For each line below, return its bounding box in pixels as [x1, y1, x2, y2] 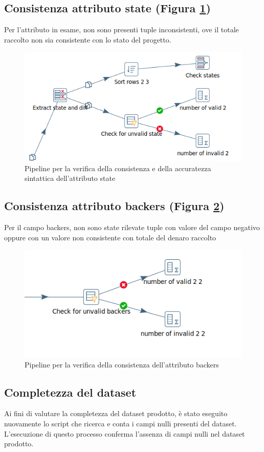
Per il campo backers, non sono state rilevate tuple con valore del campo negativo [4, 222, 260, 233]
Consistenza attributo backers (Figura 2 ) [4, 198, 225, 214]
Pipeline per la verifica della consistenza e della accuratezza [25, 162, 211, 173]
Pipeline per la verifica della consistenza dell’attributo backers [25, 359, 219, 369]
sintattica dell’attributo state [25, 173, 116, 183]
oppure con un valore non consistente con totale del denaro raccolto [4, 232, 216, 242]
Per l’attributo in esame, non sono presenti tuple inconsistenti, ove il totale [4, 24, 239, 35]
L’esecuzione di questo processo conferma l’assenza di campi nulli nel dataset [4, 428, 245, 439]
